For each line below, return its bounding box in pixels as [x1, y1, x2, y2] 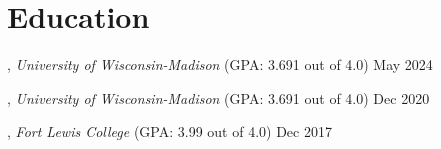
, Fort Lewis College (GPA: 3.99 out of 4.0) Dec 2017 [7, 121, 332, 142]
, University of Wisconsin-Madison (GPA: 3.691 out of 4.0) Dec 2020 [7, 87, 430, 108]
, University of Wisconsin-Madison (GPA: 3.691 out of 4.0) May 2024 [7, 54, 433, 75]
